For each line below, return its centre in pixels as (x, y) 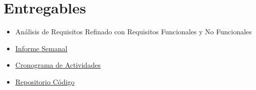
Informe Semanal (41, 48)
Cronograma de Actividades (58, 65)
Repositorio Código (45, 81)
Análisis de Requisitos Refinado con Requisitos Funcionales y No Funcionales (134, 32)
